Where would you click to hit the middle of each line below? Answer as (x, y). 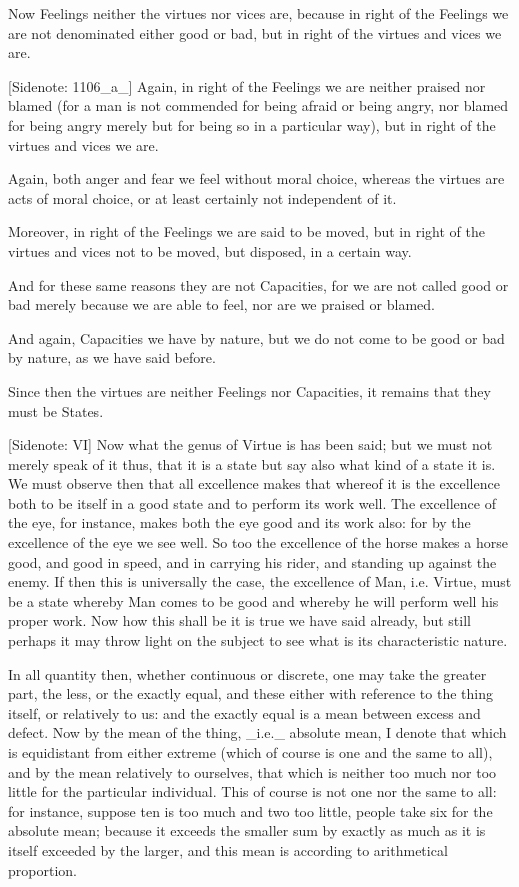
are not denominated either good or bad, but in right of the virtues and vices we (255, 32)
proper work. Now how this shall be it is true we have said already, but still (239, 620)
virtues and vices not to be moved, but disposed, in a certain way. (210, 250)
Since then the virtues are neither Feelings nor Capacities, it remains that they (249, 390)
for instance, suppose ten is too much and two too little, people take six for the (250, 810)
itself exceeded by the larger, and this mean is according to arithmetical (228, 849)
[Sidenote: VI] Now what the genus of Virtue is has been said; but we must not (250, 444)
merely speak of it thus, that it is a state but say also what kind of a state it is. (252, 463)
